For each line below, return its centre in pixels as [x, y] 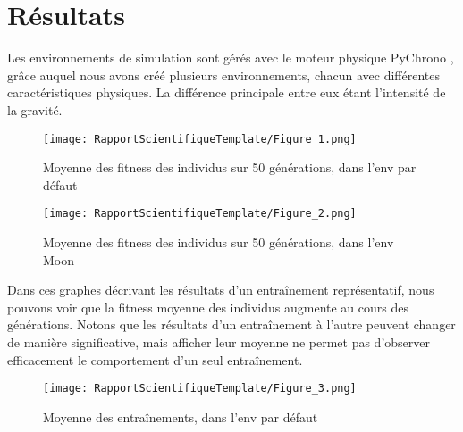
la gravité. [35, 109]
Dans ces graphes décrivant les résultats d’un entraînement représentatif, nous [221, 290]
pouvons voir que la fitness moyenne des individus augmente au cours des [208, 307]
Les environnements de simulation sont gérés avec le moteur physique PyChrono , [231, 58]
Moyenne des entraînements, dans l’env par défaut [181, 416]
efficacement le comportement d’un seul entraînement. [155, 359]
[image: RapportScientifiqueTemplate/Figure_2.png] [200, 214]
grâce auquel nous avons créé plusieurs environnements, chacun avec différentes [223, 75]
